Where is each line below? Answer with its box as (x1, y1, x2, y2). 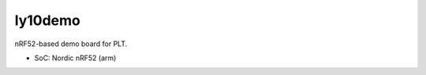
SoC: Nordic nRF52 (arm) (34, 53, 117, 62)
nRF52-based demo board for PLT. (14, 39, 128, 48)
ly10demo (14, 12, 80, 29)
